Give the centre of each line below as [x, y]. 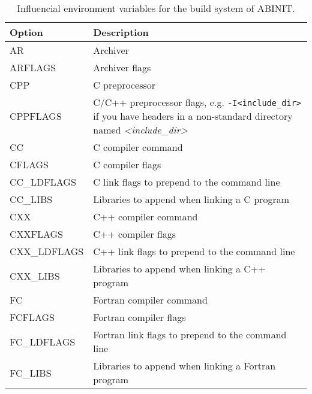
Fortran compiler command [150, 300]
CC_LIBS [31, 199]
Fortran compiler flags [139, 317]
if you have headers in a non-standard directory [193, 116]
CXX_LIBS [35, 275]
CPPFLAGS [36, 116]
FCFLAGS [32, 317]
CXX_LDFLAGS [47, 251]
